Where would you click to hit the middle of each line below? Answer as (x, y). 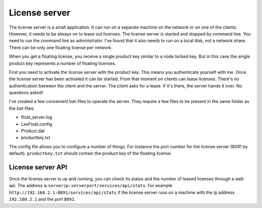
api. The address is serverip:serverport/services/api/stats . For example (91, 186)
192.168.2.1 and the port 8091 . (42, 199)
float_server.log (37, 117)
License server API (38, 167)
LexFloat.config (37, 124)
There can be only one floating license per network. (61, 47)
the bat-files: (22, 108)
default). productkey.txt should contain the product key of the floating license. (90, 154)
